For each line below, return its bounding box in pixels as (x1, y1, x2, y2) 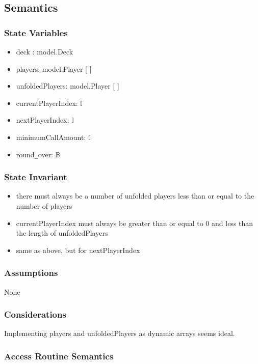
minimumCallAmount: (16, 131, 86, 142)
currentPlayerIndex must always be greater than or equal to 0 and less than (16, 217, 253, 228)
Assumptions (4, 266, 58, 279)
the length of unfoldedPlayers (16, 228, 108, 238)
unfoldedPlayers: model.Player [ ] (16, 80, 119, 91)
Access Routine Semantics (4, 349, 114, 362)
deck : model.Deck (16, 46, 73, 57)
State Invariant (4, 171, 67, 183)
